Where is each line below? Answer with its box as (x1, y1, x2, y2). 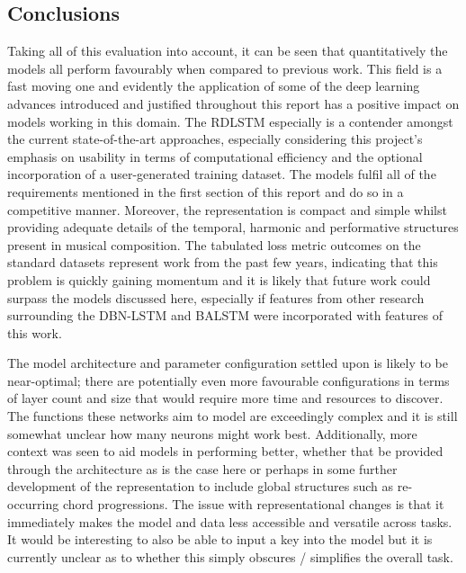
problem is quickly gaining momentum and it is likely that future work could (7, 270, 431, 289)
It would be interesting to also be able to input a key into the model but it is (7, 530, 433, 549)
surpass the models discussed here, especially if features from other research (7, 288, 425, 307)
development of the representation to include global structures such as (7, 477, 394, 496)
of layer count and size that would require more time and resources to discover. (7, 389, 444, 407)
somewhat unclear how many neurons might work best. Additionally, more (7, 424, 417, 443)
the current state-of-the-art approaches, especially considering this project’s (7, 130, 423, 148)
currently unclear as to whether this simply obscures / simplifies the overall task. (7, 547, 453, 566)
